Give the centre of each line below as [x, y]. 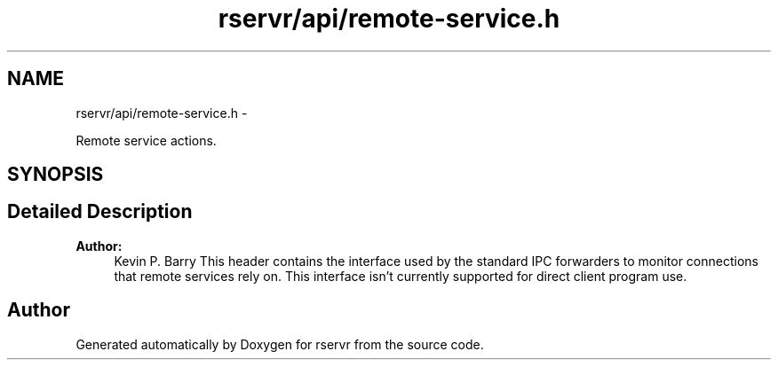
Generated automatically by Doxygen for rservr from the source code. [280, 344]
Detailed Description [100, 212]
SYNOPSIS [56, 175]
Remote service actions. [146, 140]
